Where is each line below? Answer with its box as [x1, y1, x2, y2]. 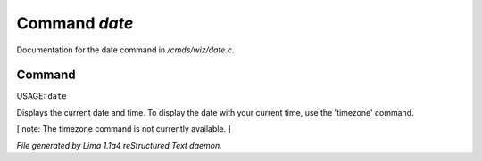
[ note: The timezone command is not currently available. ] [16, 124, 231, 134]
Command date [16, 13, 134, 33]
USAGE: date [16, 91, 67, 101]
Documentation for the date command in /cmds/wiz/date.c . [16, 44, 235, 55]
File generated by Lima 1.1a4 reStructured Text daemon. [16, 140, 222, 150]
